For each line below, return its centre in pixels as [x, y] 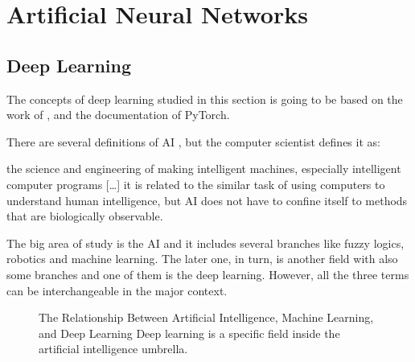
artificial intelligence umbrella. [113, 349]
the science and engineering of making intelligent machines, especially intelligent [204, 169]
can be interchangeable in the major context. [117, 290]
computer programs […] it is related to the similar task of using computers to [196, 184]
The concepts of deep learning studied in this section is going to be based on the [205, 99]
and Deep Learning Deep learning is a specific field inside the [189, 333]
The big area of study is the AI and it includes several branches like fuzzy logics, [205, 243]
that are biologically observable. [85, 216]
